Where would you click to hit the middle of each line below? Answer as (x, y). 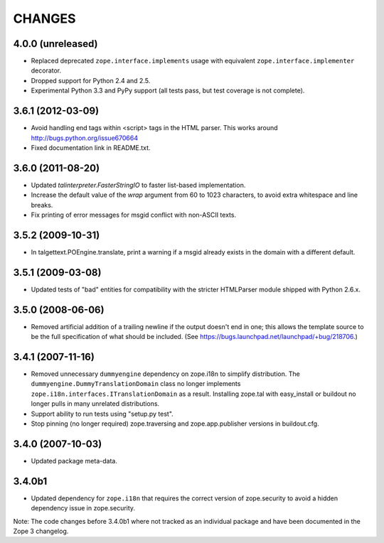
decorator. (46, 70)
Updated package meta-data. (74, 461)
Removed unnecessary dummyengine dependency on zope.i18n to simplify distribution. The (165, 374)
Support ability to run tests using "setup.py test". (102, 414)
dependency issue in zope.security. (83, 508)
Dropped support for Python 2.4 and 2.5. (91, 80)
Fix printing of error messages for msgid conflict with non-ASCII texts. (134, 215)
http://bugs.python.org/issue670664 (85, 138)
